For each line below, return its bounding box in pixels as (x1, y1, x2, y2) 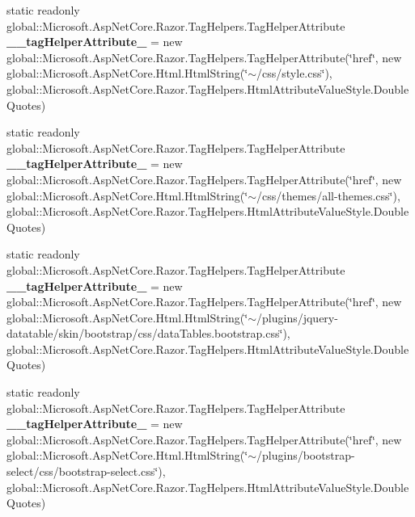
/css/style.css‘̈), (256, 65, 332, 82)
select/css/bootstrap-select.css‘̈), (6, 463, 166, 480)
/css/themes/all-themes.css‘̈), (256, 187, 400, 204)
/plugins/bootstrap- (256, 447, 355, 464)
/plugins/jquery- (256, 309, 338, 326)
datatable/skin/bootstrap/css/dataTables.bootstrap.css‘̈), (6, 325, 290, 342)
